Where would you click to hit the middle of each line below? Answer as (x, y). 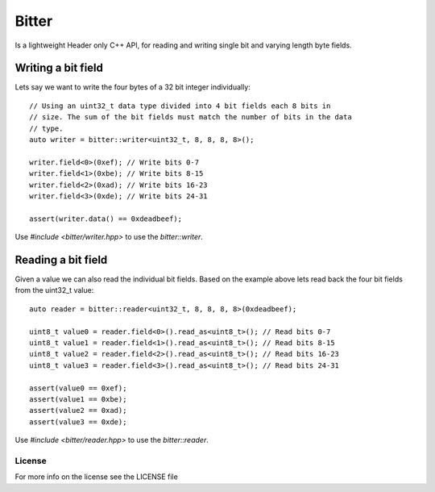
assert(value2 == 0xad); (78, 411)
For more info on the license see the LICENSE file (97, 477)
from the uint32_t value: (54, 290)
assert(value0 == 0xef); (78, 388)
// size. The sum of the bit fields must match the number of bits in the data (191, 117)
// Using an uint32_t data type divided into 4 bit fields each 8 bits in (180, 106)
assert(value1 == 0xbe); (78, 399)
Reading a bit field (61, 259)
